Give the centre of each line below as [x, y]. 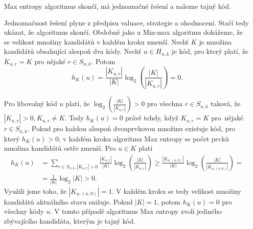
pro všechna [165, 103]
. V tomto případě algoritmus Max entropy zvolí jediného [136, 211]
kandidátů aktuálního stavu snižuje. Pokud [68, 201]
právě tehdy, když [152, 118]
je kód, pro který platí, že [210, 51]
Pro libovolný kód [31, 103]
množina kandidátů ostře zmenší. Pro [60, 148]
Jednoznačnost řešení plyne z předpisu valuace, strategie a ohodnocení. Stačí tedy [126, 22]
